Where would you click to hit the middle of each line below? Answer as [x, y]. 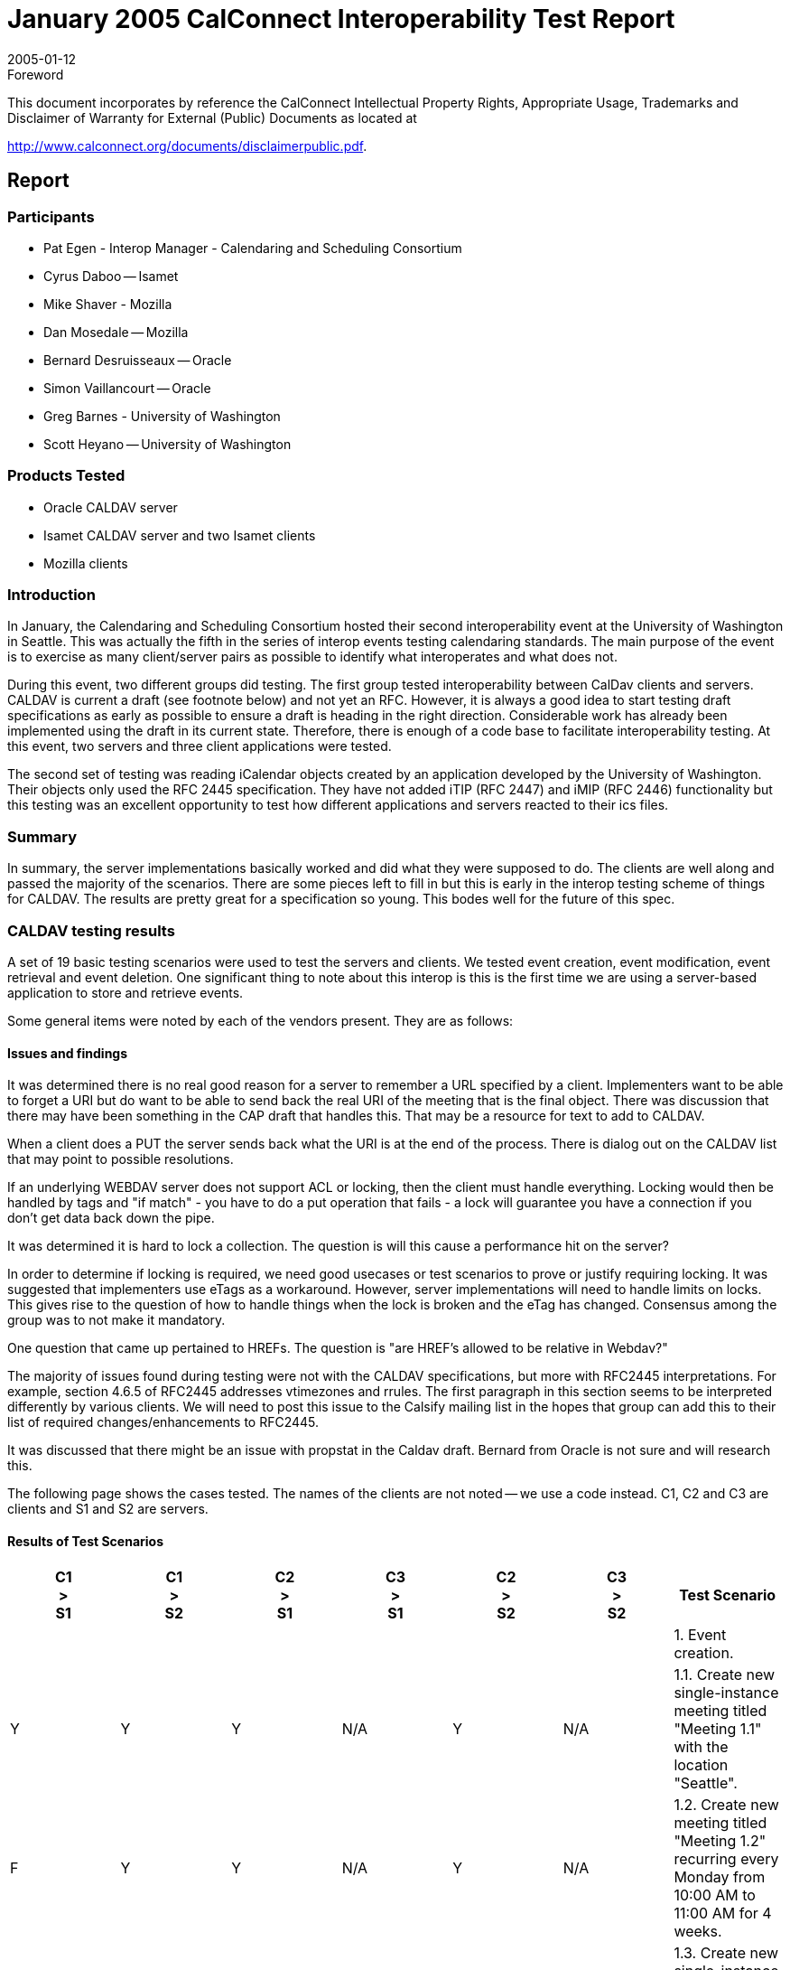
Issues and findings [68, 1053]
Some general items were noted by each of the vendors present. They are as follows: [260, 1020]
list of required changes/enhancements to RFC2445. [163, 1422]
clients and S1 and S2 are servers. [108, 1509]
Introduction [51, 595]
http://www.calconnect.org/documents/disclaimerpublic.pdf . [187, 145]
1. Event [700, 1635]
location [701, 1765]
